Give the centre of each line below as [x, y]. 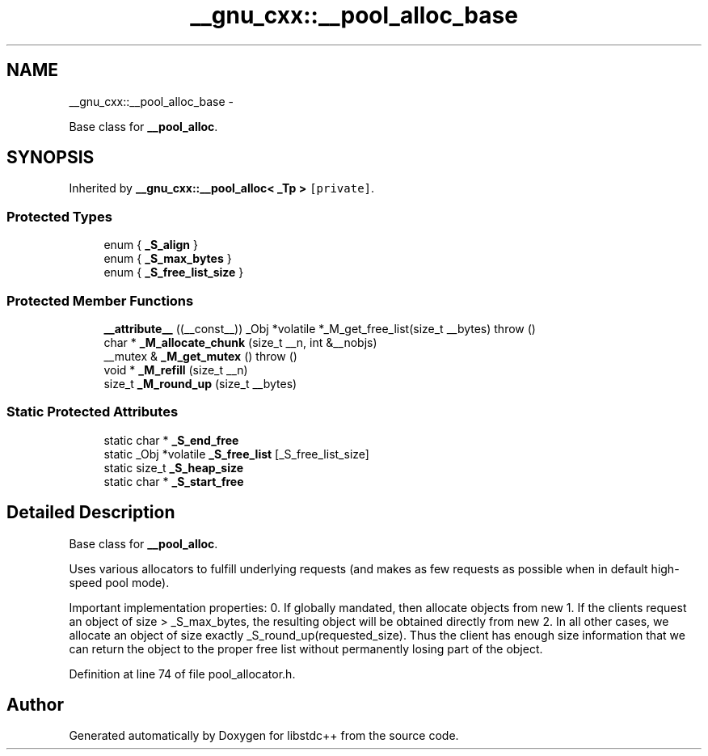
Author [35, 704]
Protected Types [59, 216]
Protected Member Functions [100, 300]
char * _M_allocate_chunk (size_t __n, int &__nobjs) [240, 342]
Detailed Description [91, 513]
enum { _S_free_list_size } [174, 272]
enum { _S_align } [151, 245]
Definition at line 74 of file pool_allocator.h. [182, 674]
